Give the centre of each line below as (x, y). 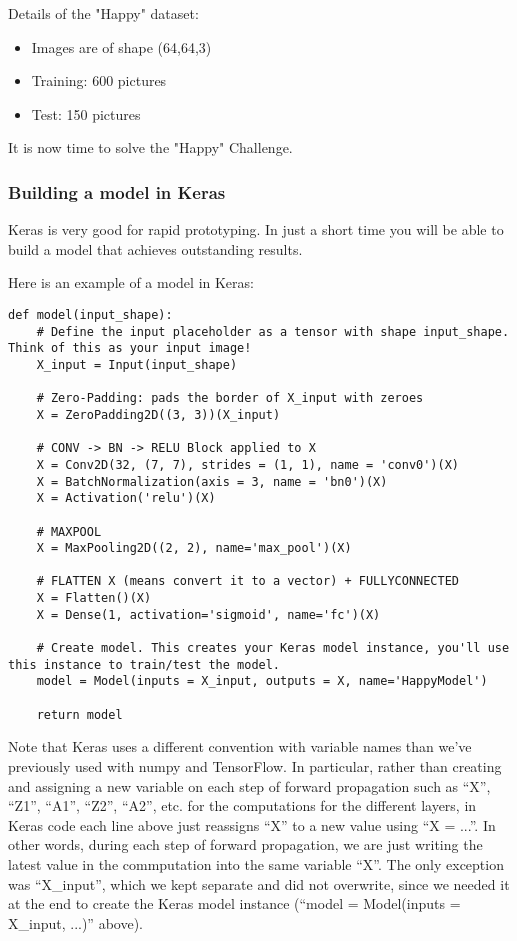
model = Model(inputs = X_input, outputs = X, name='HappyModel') (262, 681)
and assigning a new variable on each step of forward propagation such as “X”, (249, 785)
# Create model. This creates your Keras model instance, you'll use (273, 648)
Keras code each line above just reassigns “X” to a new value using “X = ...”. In (252, 824)
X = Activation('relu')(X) (126, 498)
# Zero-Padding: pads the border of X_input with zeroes (230, 398)
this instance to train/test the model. (144, 664)
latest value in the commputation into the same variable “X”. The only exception (256, 863)
